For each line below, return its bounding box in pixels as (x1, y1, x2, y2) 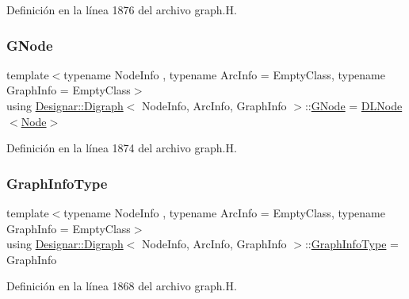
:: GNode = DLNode (304, 98, 403, 113)
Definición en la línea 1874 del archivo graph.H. (6, 140, 237, 156)
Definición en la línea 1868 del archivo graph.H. (6, 278, 237, 294)
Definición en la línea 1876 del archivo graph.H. (6, 2, 237, 17)
